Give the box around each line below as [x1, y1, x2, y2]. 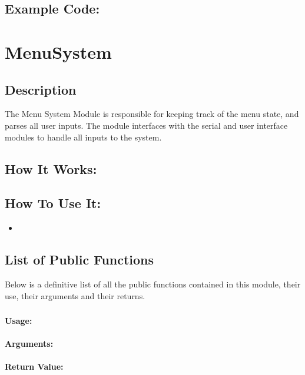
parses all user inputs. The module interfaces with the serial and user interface [5, 119, 288, 131]
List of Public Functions [5, 250, 154, 269]
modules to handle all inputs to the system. [5, 130, 162, 143]
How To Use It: [5, 194, 101, 212]
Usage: [5, 314, 32, 327]
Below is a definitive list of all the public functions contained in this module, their [5, 277, 301, 290]
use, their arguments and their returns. [5, 289, 145, 302]
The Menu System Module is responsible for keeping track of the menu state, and [5, 108, 299, 120]
